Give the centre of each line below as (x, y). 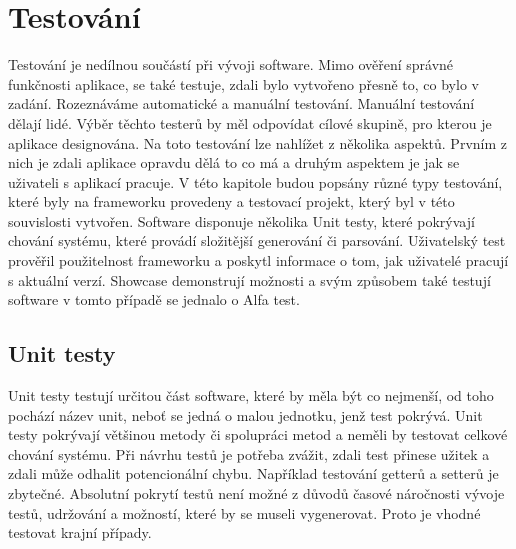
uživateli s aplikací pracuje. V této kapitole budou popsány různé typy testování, (255, 181)
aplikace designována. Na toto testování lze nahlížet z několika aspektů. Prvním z (257, 142)
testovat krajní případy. (80, 532)
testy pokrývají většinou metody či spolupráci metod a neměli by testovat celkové (258, 434)
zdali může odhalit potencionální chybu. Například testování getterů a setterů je (253, 473)
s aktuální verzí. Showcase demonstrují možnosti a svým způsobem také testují (249, 279)
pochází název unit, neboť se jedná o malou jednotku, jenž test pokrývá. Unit (245, 414)
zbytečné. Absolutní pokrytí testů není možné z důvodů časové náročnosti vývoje (256, 493)
